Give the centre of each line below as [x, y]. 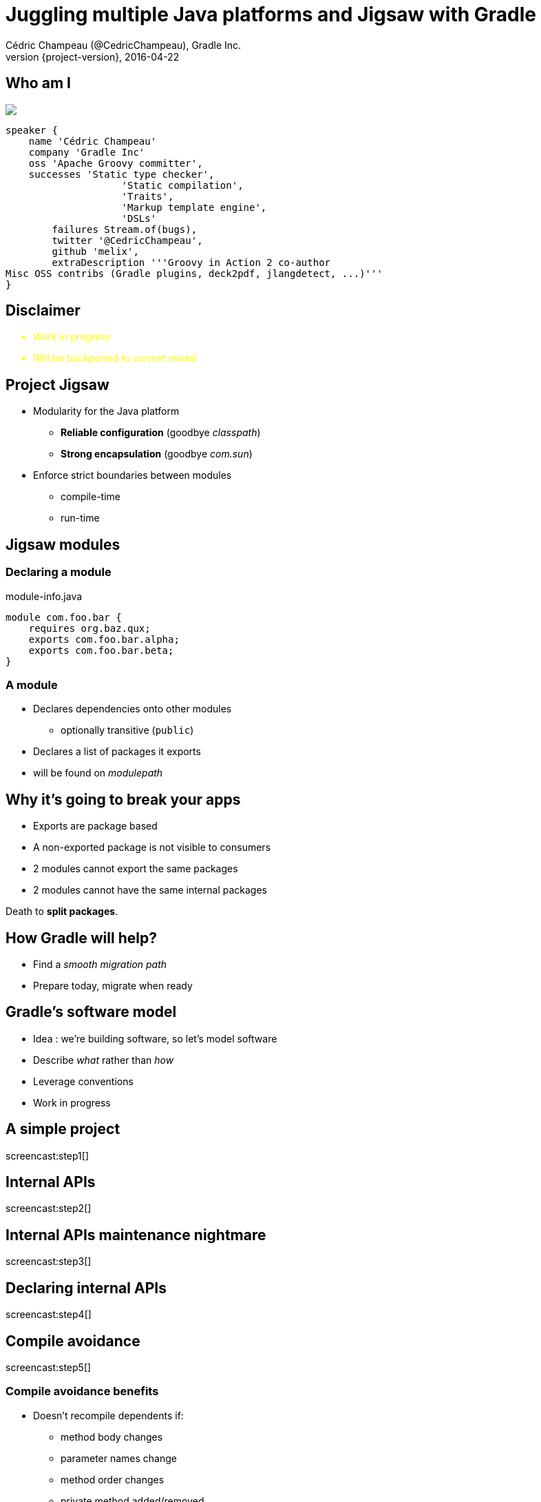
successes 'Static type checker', [121, 174]
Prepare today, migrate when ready [113, 985]
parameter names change [119, 1458]
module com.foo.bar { [64, 617]
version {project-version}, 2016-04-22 [93, 56]
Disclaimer [43, 311]
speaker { [32, 130]
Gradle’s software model [91, 1012]
